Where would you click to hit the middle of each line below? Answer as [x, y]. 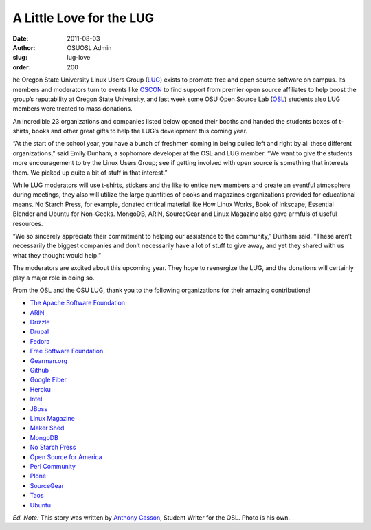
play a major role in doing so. [54, 278]
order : [22, 67]
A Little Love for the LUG [83, 18]
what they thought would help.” [57, 255]
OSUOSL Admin [89, 47]
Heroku [40, 389]
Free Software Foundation [67, 351]
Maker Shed [47, 428]
